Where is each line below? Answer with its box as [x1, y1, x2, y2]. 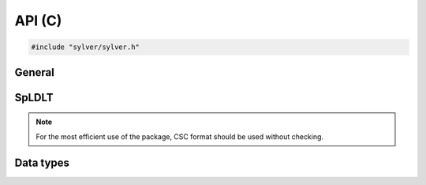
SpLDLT [14, 91, 54, 104]
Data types [14, 157, 70, 170]
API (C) [14, 12, 62, 29]
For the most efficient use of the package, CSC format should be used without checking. [35, 131, 323, 142]
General [14, 66, 55, 79]
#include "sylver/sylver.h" [31, 43, 140, 51]
